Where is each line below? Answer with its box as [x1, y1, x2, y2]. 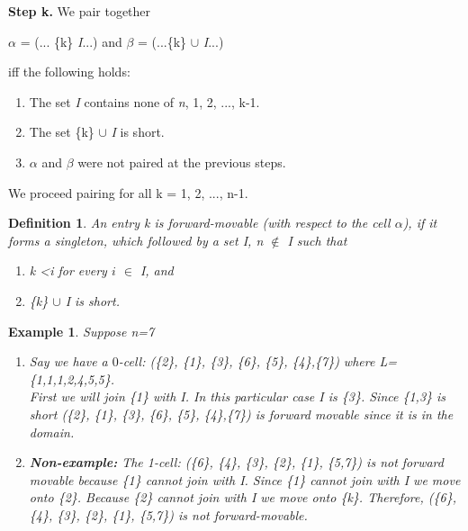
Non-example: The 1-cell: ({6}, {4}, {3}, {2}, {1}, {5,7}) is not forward [29, 453, 444, 472]
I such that [287, 230, 347, 249]
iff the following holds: [8, 62, 130, 81]
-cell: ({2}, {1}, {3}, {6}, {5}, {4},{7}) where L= [118, 352, 397, 371]
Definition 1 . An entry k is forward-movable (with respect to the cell [8, 213, 391, 232]
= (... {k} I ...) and [20, 31, 122, 50]
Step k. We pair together [8, 2, 151, 20]
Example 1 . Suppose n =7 [8, 321, 155, 340]
